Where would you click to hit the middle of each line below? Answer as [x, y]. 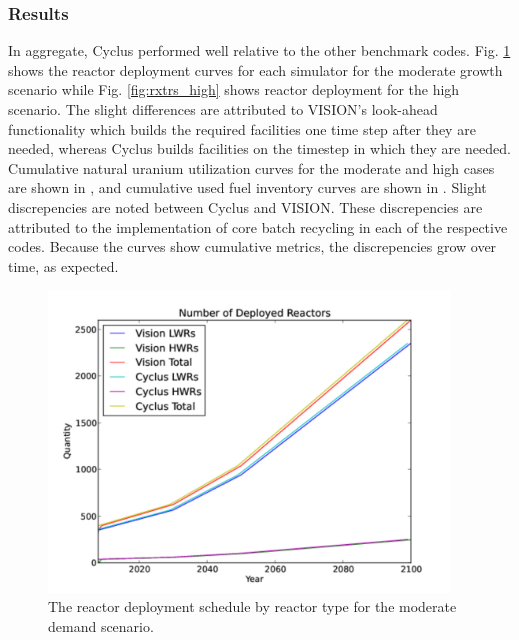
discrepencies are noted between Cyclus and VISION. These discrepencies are [245, 206]
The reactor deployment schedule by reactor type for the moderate [252, 606]
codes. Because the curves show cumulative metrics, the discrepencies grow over [252, 246]
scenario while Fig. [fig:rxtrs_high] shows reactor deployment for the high [234, 89]
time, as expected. [63, 265]
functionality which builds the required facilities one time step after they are [242, 128]
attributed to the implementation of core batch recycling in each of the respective [258, 226]
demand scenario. [101, 625]
